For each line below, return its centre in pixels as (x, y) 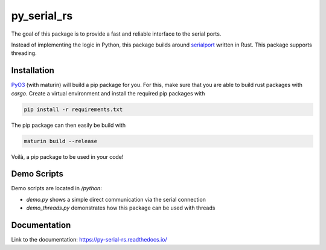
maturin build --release (61, 141)
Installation (33, 70)
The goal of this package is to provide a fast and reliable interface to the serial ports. (116, 34)
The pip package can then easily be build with (69, 125)
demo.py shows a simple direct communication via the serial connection (116, 199)
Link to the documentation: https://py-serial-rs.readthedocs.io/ (89, 240)
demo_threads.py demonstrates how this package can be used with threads (121, 208)
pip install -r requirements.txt (73, 109)
